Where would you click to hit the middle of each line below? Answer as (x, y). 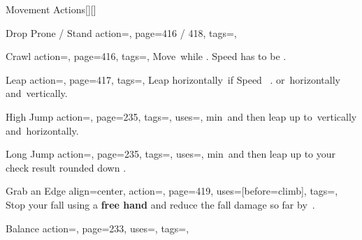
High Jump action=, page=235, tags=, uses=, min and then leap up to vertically (181, 116)
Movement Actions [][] (51, 9)
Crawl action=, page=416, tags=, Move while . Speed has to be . (146, 56)
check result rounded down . (66, 167)
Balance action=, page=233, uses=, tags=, (97, 228)
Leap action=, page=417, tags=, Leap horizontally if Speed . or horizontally (173, 79)
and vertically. (37, 93)
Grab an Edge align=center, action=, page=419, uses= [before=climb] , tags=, (172, 191)
